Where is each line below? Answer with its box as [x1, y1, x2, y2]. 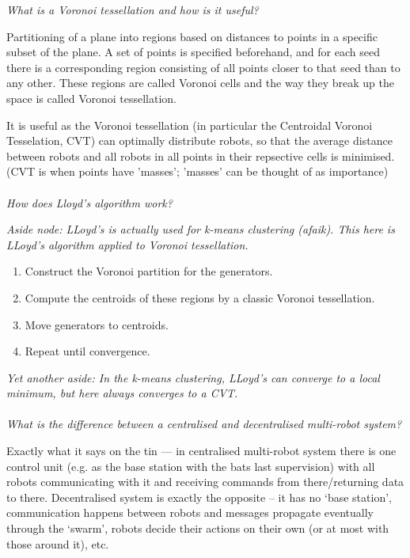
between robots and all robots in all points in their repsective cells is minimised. [6, 147, 395, 164]
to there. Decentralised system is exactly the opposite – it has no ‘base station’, [6, 488, 392, 505]
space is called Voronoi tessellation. [6, 89, 177, 106]
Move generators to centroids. [25, 316, 169, 332]
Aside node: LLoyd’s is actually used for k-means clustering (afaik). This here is [6, 221, 395, 237]
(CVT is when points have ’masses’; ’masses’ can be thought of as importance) [6, 163, 389, 180]
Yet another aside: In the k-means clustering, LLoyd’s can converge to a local [6, 369, 380, 385]
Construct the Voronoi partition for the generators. [25, 263, 273, 279]
